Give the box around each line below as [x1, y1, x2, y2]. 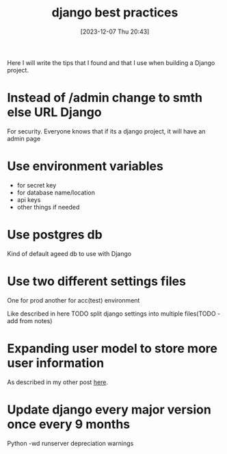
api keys [16, 195, 41, 203]
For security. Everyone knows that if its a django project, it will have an [7, 127, 206, 135]
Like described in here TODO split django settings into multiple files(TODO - [7, 310, 221, 318]
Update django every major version [7, 402, 212, 417]
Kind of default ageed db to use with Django [7, 249, 132, 257]
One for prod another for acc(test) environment [7, 296, 140, 304]
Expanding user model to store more [7, 340, 217, 356]
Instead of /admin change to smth [7, 90, 203, 105]
